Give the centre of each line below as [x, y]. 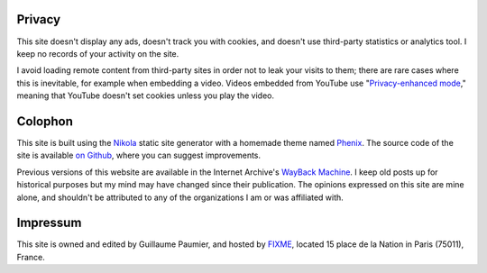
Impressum [49, 223]
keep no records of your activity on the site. [98, 53]
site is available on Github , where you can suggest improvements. [139, 155]
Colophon [45, 121]
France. [31, 257]
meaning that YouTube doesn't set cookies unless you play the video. [146, 96]
